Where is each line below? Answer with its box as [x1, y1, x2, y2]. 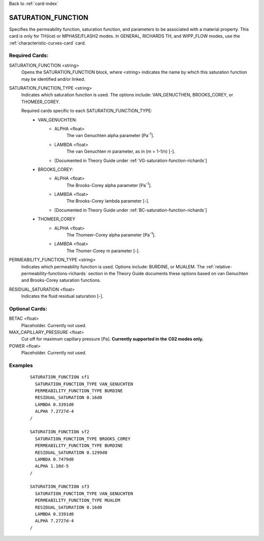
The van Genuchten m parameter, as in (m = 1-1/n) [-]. [66, 148, 176, 154]
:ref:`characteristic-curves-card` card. [9, 40, 86, 46]
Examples [9, 362, 33, 369]
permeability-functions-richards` [21, 270, 88, 276]
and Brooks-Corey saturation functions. [21, 277, 101, 283]
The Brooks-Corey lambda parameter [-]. [66, 198, 150, 204]
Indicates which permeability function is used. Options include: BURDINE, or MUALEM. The [21, 263, 205, 269]
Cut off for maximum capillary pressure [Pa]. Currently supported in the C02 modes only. [21, 336, 204, 342]
